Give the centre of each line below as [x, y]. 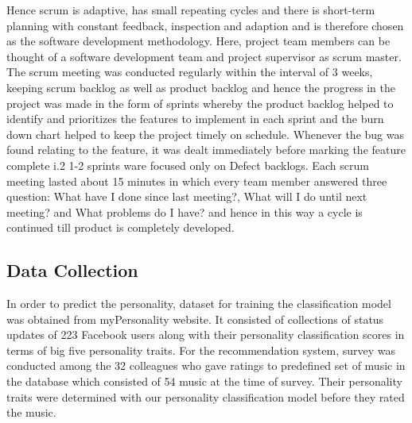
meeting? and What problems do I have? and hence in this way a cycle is [185, 211]
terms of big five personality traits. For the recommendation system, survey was [201, 350]
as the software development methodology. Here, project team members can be [198, 41]
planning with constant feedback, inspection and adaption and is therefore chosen [205, 25]
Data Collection [72, 270]
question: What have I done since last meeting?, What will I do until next [187, 196]
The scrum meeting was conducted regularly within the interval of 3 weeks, [190, 72]
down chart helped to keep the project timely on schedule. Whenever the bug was [205, 134]
